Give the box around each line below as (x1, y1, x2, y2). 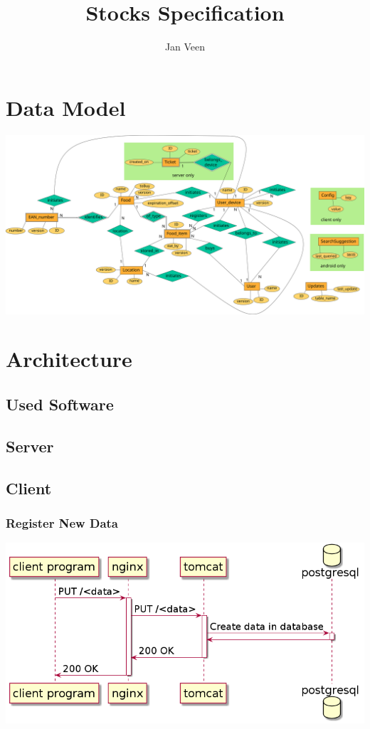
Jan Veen (164, 39, 206, 54)
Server (6, 435, 54, 457)
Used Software (6, 393, 114, 415)
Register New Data (6, 514, 118, 531)
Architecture (6, 344, 132, 373)
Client (6, 477, 52, 499)
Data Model (6, 92, 126, 122)
